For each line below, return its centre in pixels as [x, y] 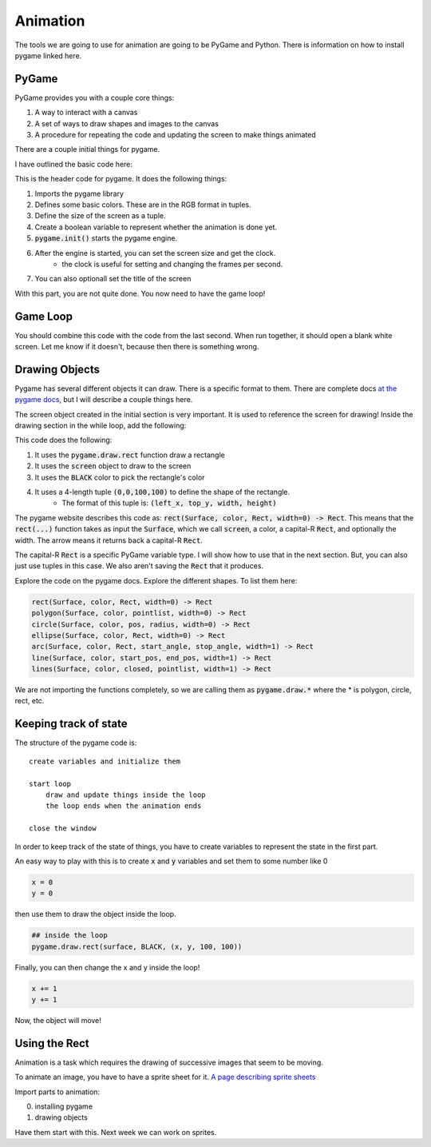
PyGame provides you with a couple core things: [95, 98]
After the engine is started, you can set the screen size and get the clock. [155, 253]
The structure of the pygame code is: [76, 743]
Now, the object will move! [58, 1020]
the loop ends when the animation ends [123, 806]
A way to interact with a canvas [86, 113]
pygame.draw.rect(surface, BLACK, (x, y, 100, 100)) [137, 946]
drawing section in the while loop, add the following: [101, 426]
